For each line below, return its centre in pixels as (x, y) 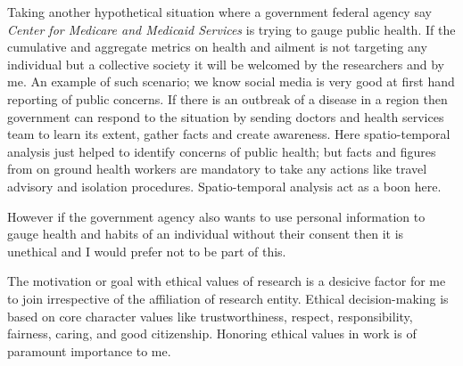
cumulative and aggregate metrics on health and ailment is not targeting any (217, 47)
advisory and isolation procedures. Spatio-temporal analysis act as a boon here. (224, 186)
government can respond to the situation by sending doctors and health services (226, 116)
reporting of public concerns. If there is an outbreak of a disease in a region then (227, 98)
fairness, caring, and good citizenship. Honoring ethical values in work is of (212, 333)
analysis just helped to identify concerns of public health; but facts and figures (222, 151)
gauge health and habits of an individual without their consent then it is (206, 234)
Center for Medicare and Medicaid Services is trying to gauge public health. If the (231, 29)
